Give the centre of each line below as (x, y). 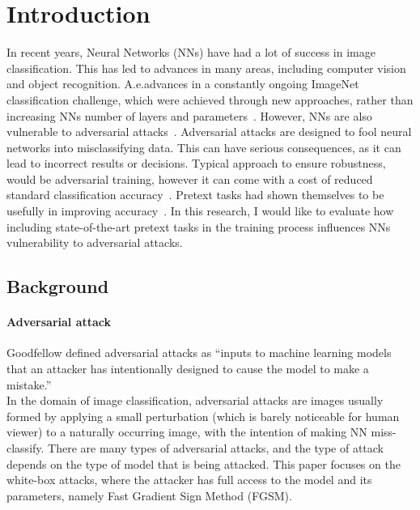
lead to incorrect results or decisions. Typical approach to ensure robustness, (196, 163)
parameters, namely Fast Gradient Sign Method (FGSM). (149, 495)
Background (58, 286)
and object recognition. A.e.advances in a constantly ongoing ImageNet (183, 84)
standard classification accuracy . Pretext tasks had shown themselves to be (195, 195)
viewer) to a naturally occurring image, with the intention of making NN (187, 432)
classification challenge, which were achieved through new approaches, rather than (210, 99)
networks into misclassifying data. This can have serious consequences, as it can (204, 147)
